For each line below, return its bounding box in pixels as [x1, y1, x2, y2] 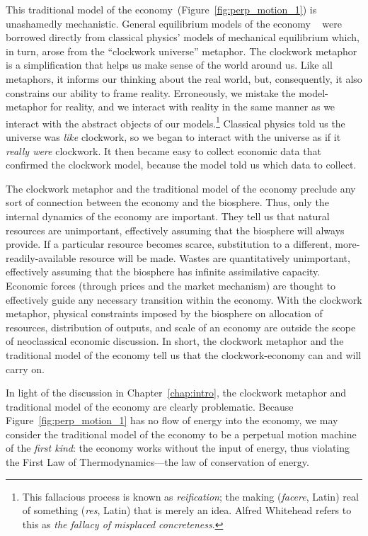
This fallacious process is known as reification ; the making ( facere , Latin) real [22, 489, 359, 503]
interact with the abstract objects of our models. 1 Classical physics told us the [6, 113, 345, 130]
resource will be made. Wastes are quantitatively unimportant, [79, 250, 350, 265]
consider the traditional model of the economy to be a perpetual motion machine [6, 426, 357, 441]
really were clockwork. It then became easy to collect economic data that [6, 143, 321, 158]
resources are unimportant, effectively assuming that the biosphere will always [6, 222, 345, 237]
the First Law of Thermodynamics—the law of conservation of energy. [6, 455, 309, 469]
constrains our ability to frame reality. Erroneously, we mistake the [6, 85, 296, 100]
